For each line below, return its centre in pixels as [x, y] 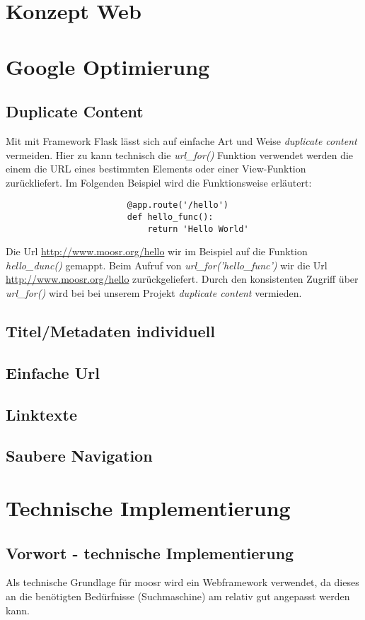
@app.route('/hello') [178, 205]
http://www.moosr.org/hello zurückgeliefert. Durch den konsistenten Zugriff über [182, 279]
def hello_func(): [170, 217]
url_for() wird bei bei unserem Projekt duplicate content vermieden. [154, 293]
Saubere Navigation [79, 456]
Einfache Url [53, 372]
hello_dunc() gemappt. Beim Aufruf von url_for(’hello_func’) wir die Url [167, 265]
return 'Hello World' [198, 229]
